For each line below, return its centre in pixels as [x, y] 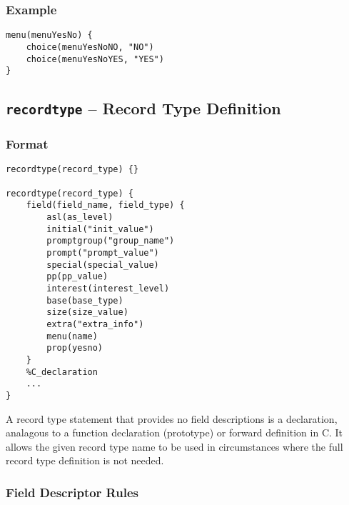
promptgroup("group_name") [111, 241]
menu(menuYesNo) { [49, 35]
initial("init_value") [100, 229]
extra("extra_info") [95, 324]
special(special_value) [103, 265]
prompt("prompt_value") [103, 253]
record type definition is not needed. [85, 460]
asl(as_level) [80, 217]
